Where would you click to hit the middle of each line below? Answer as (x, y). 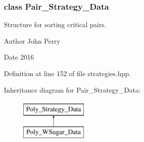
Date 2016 (19, 57)
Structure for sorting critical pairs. (55, 24)
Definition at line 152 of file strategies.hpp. (67, 73)
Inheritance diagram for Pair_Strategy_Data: (72, 89)
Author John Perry (32, 40)
